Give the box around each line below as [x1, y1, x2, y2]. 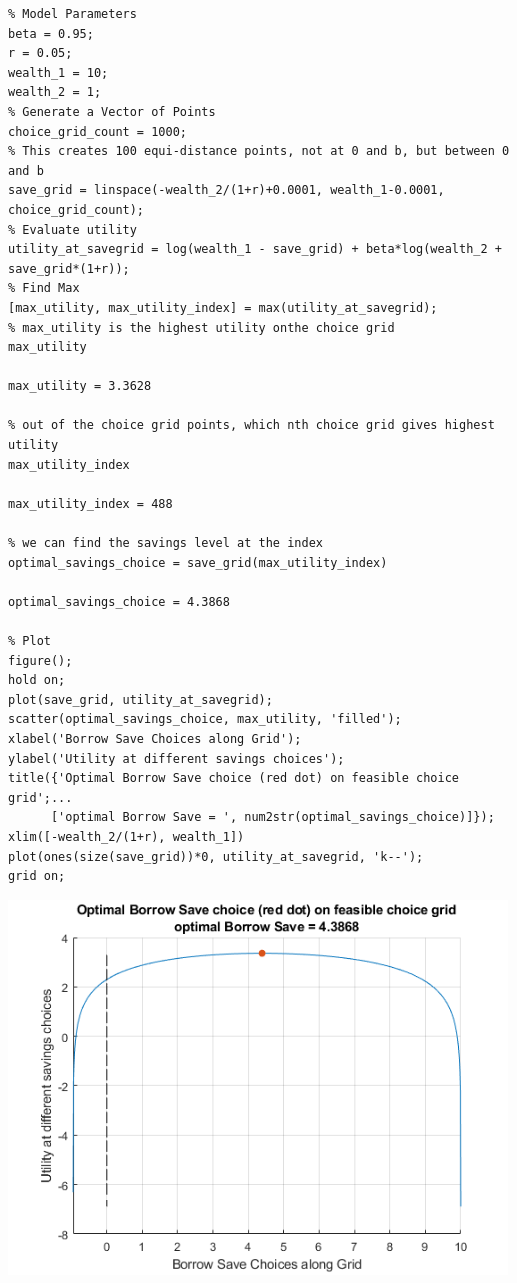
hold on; [8, 673, 66, 688]
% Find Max [8, 281, 80, 296]
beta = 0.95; [8, 26, 94, 41]
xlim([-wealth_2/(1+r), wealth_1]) [8, 829, 245, 844]
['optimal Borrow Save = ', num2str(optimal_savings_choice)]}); [50, 810, 495, 825]
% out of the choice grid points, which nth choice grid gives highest [8, 418, 495, 433]
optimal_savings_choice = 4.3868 [8, 594, 230, 609]
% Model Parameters [8, 7, 137, 21]
